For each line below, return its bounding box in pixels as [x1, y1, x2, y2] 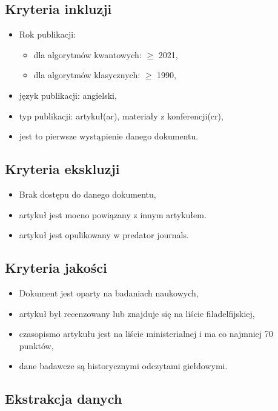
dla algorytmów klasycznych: [33, 68, 141, 81]
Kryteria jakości [5, 258, 107, 277]
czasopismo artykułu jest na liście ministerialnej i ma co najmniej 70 [19, 327, 273, 340]
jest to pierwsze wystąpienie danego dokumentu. [19, 130, 199, 142]
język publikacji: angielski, [19, 89, 117, 101]
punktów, [19, 339, 54, 352]
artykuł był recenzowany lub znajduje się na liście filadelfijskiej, [19, 307, 255, 319]
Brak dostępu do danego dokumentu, [19, 187, 156, 200]
